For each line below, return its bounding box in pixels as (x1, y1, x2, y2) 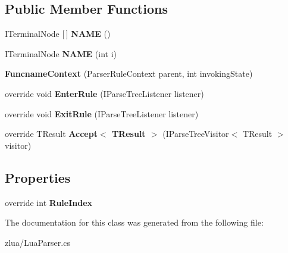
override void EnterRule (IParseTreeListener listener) (5, 87, 204, 99)
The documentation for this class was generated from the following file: (5, 216, 264, 229)
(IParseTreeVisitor (162, 127, 229, 140)
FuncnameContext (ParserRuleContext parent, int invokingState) (5, 67, 253, 80)
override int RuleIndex (5, 196, 93, 208)
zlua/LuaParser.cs (5, 236, 70, 248)
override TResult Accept (5, 127, 98, 140)
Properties (5, 168, 71, 186)
